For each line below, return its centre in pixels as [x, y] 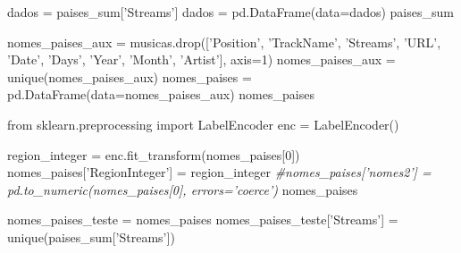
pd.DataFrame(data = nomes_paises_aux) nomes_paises [161, 94]
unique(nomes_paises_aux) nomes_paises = [130, 76]
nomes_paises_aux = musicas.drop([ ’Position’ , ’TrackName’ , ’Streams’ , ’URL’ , [224, 42]
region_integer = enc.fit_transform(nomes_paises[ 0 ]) [154, 154]
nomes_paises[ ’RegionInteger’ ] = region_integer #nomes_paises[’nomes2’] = [219, 172]
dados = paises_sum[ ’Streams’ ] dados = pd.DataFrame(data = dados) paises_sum [230, 12]
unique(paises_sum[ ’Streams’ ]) [91, 236]
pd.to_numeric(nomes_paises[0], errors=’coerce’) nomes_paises [183, 189]
